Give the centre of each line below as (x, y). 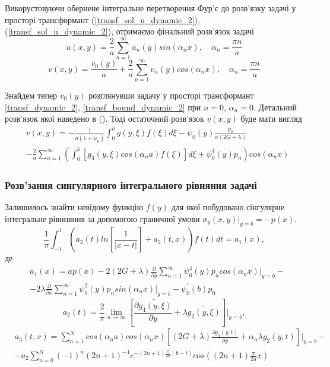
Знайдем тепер (31, 95)
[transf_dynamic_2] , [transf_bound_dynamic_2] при (103, 107)
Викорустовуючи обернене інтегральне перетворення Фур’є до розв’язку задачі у (150, 8)
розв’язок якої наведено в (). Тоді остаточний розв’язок (104, 118)
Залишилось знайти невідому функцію (74, 206)
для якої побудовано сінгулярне (228, 206)
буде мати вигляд (271, 118)
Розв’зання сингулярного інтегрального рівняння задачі (131, 184)
